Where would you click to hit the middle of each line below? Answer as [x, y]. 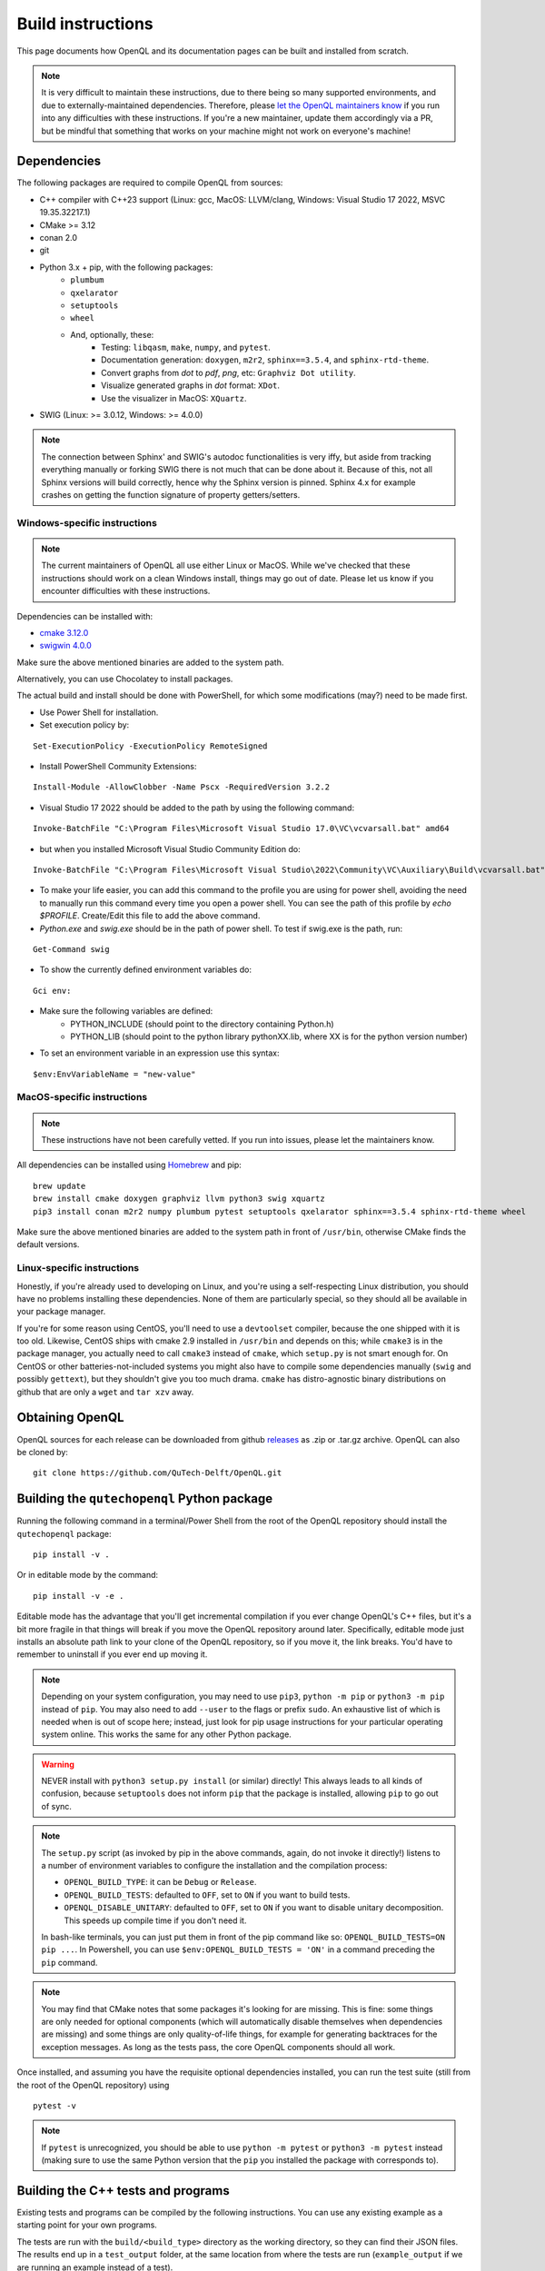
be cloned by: [42, 1452]
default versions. [48, 1245]
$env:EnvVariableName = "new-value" [114, 1074]
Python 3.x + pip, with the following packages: [126, 267]
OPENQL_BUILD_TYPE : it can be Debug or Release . [160, 1882]
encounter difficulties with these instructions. [126, 591]
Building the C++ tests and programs [124, 2191]
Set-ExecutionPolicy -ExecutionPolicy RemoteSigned [150, 746]
